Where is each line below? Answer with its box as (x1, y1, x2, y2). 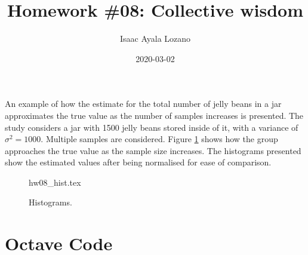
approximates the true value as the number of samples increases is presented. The (5, 109, 304, 121)
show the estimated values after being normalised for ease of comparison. (5, 156, 272, 168)
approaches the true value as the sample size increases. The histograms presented (5, 144, 301, 156)
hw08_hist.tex (29, 176, 81, 188)
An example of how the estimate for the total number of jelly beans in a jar (5, 97, 282, 110)
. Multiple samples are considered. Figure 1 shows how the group (41, 133, 278, 145)
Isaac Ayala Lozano (119, 32, 191, 45)
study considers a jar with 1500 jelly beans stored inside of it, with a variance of (5, 121, 298, 133)
